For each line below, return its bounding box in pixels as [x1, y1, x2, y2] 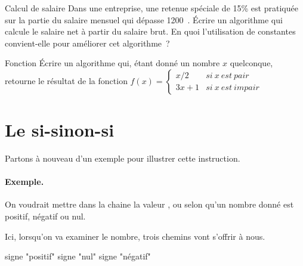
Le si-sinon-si [5, 117, 115, 142]
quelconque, [230, 57, 273, 69]
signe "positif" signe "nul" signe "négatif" [5, 250, 151, 262]
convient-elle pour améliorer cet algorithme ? [5, 36, 170, 49]
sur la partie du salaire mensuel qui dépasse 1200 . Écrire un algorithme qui [5, 13, 283, 26]
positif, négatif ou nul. [5, 210, 86, 222]
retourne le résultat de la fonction [5, 74, 128, 86]
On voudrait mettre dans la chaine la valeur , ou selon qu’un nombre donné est [5, 198, 294, 211]
